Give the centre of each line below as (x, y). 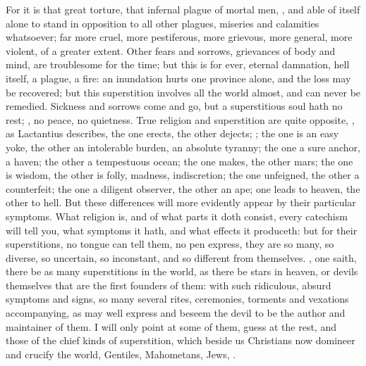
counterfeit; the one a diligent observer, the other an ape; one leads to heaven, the (183, 188)
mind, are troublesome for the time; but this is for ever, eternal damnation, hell (178, 64)
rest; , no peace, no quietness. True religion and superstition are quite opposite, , (180, 119)
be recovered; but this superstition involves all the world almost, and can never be (183, 92)
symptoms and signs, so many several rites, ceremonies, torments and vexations (177, 299)
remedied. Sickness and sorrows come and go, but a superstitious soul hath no (174, 106)
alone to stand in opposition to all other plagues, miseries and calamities (163, 23)
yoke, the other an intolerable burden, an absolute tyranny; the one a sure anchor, (183, 147)
